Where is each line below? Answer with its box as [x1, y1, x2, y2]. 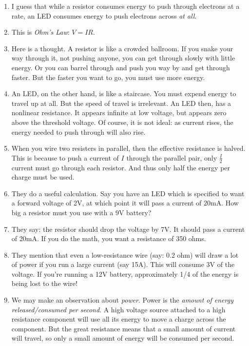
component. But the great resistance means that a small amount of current [11, 323, 236, 333]
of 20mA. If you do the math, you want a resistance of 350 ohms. [11, 233, 206, 244]
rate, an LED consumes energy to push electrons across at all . [11, 10, 197, 20]
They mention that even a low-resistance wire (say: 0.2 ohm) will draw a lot [11, 249, 239, 260]
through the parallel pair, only [126, 152, 217, 163]
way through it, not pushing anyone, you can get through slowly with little [11, 53, 235, 63]
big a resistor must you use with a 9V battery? [11, 207, 152, 217]
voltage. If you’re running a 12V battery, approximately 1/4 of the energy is [11, 268, 239, 279]
